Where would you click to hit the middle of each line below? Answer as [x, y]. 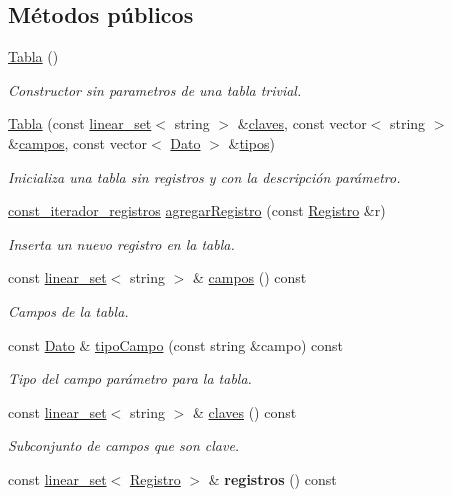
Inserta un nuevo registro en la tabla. [121, 243]
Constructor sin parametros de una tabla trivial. [155, 89]
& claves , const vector [302, 123]
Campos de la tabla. [68, 310]
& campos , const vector [78, 142]
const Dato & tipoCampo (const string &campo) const [176, 344]
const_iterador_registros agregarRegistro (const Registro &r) [197, 210]
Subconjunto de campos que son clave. [124, 445]
